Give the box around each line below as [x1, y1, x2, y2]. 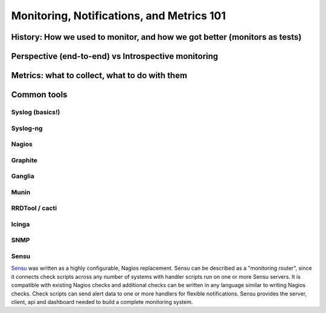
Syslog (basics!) [11, 108, 60, 116]
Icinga [11, 220, 30, 228]
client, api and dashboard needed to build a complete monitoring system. [11, 298, 193, 305]
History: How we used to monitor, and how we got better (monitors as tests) [11, 32, 302, 42]
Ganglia [11, 172, 34, 181]
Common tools [11, 90, 68, 100]
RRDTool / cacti [11, 204, 57, 212]
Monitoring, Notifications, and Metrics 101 [11, 9, 226, 22]
